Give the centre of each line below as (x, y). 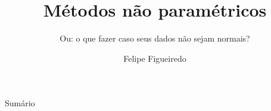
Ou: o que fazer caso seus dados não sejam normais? (155, 38)
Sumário (20, 103)
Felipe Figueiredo (155, 58)
